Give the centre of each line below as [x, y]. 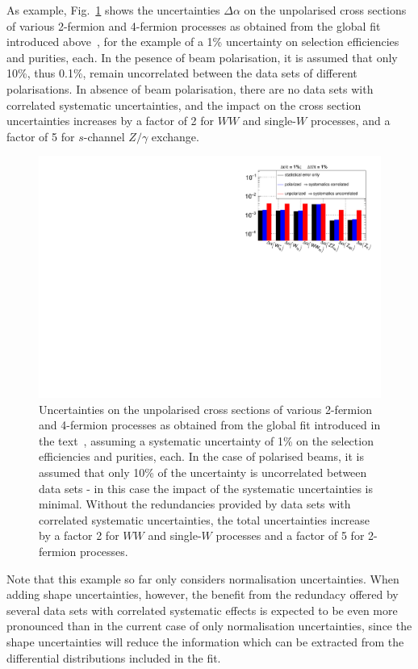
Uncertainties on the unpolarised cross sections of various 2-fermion [205, 409]
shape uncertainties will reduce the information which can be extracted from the [205, 641]
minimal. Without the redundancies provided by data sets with [195, 504]
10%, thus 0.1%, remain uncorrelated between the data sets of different [182, 73]
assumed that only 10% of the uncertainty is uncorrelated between [203, 472]
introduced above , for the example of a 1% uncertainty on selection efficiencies [203, 42]
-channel [104, 136]
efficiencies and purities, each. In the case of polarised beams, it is [201, 456]
